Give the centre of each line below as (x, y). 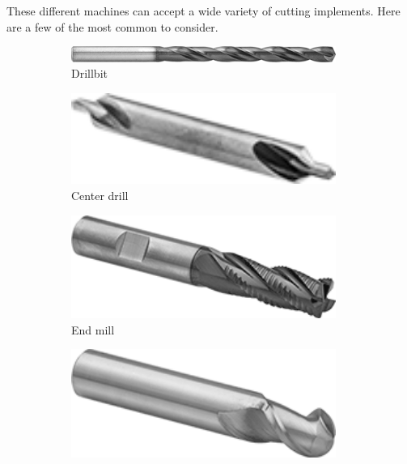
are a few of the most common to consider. (112, 26)
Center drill (100, 196)
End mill (93, 329)
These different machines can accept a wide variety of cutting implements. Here (203, 11)
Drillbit (89, 73)
